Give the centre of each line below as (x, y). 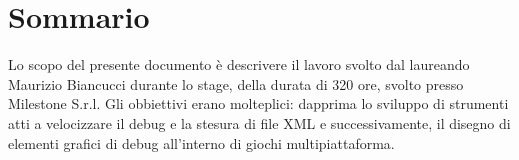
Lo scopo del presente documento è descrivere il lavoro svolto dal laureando (239, 64)
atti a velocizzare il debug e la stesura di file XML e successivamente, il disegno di (259, 122)
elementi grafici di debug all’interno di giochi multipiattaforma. (201, 142)
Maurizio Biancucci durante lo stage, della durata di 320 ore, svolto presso (236, 83)
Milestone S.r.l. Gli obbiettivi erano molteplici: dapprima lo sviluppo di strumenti (258, 103)
